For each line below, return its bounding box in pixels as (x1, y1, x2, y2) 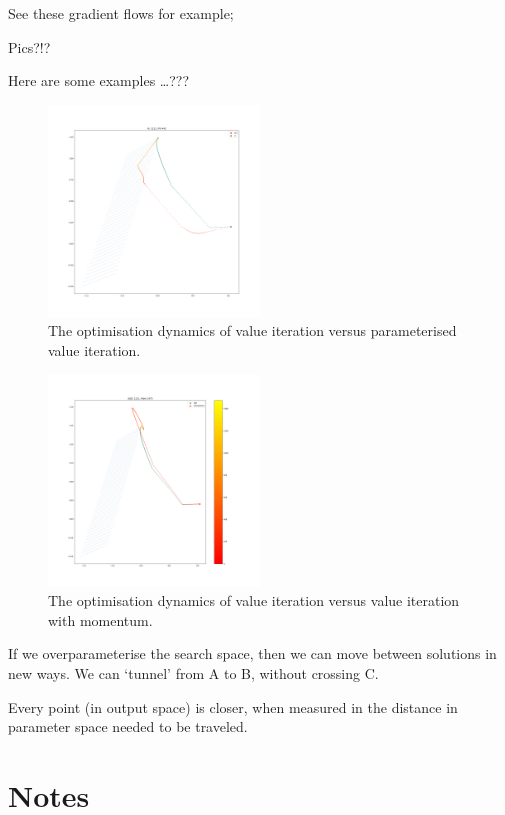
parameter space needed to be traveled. (8, 716, 248, 737)
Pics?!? (8, 36, 51, 57)
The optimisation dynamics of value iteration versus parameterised (48, 320, 457, 341)
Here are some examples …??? (8, 70, 190, 91)
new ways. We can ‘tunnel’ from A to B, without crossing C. (8, 662, 379, 683)
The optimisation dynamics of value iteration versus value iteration (48, 590, 460, 611)
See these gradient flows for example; (8, 3, 234, 23)
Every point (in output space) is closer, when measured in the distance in (8, 696, 458, 717)
